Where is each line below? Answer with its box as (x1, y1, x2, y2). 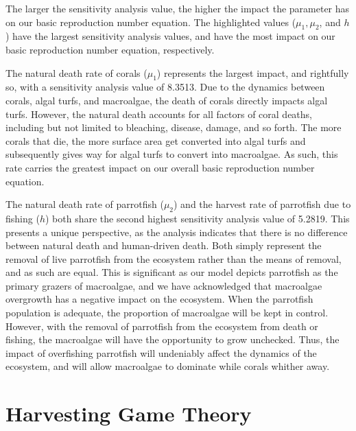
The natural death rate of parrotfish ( (5, 197, 164, 211)
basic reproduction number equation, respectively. (5, 42, 215, 56)
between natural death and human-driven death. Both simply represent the (5, 238, 322, 253)
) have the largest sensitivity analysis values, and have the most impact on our (5, 29, 335, 43)
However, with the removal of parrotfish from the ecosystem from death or (5, 318, 318, 333)
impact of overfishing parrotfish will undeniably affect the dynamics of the (5, 345, 317, 360)
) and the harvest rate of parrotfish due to (174, 197, 351, 211)
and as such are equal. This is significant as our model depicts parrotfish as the (5, 265, 338, 279)
